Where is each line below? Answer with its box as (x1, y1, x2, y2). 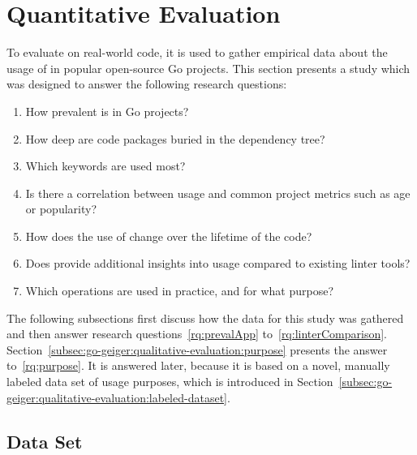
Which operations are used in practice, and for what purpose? (25, 282, 334, 299)
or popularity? (25, 200, 97, 217)
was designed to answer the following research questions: (6, 75, 287, 92)
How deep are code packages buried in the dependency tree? (25, 130, 325, 147)
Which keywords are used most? (25, 157, 186, 174)
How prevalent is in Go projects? (25, 102, 189, 119)
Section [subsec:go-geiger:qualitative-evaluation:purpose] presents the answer (6, 341, 388, 358)
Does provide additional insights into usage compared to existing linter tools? (25, 255, 411, 272)
